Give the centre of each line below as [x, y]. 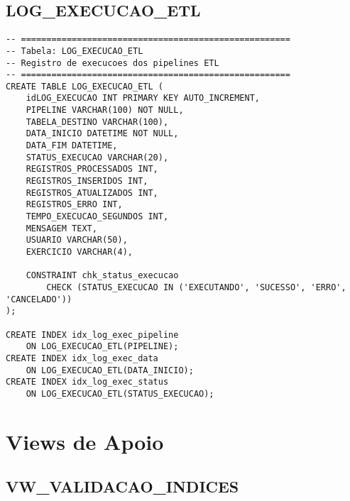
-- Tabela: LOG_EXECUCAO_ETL [75, 51]
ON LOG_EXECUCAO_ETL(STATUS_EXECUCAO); [120, 393]
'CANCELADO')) [39, 299]
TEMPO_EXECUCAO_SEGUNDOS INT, [97, 217]
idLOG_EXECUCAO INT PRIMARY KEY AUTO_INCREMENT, [143, 98]
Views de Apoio [85, 441]
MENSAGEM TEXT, [61, 228]
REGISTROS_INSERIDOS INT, [87, 181]
